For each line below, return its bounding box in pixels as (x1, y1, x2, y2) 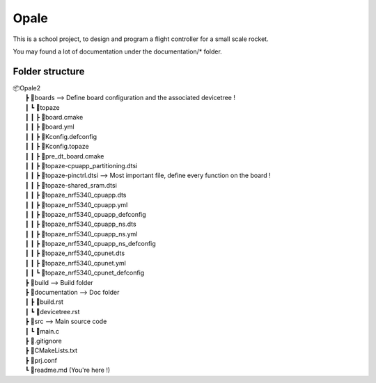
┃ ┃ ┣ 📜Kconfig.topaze (25, 142, 90, 151)
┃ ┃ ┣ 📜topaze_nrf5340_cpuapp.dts (25, 191, 127, 199)
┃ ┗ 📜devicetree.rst (25, 307, 80, 316)
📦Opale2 (13, 83, 41, 92)
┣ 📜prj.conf (25, 356, 57, 364)
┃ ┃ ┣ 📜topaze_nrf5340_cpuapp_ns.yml (25, 229, 138, 238)
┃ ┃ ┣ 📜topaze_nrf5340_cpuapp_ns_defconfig (25, 240, 156, 248)
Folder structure (13, 65, 85, 77)
